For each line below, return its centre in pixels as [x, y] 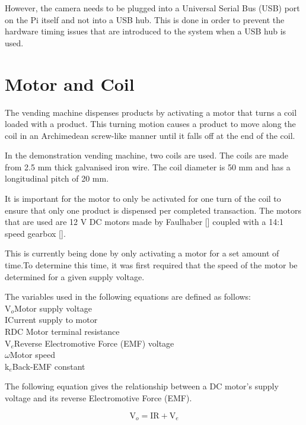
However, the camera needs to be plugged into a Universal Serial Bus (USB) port [152, 8]
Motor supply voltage [53, 308]
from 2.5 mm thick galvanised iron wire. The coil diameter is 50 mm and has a [148, 166]
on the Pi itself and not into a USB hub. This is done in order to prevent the [145, 19]
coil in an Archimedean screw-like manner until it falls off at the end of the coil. [150, 135]
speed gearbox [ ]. [35, 233]
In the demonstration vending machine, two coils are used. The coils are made [146, 155]
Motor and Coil [70, 83]
